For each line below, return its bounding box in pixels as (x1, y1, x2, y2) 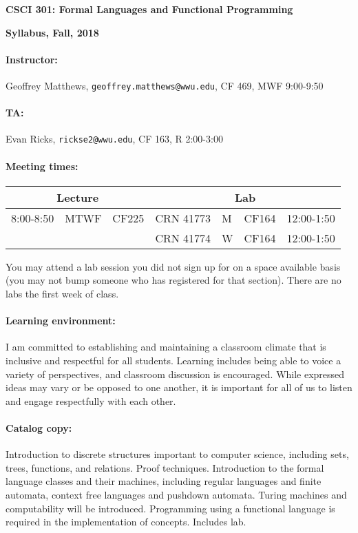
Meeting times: (6, 158, 78, 173)
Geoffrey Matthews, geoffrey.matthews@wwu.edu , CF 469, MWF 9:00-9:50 (6, 78, 324, 92)
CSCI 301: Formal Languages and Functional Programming (6, 2, 293, 16)
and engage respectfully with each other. (6, 393, 176, 408)
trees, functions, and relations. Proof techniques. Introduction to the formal (6, 460, 324, 474)
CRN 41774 (155, 229, 211, 246)
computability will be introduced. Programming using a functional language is (6, 501, 335, 515)
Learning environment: (6, 313, 116, 328)
